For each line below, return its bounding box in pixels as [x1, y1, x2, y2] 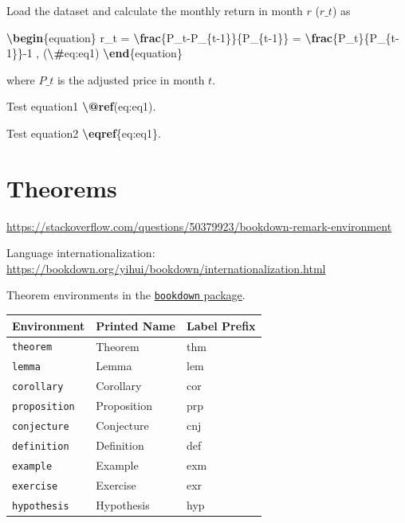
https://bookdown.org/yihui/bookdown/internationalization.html [6, 260, 326, 276]
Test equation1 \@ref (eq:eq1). [6, 98, 156, 115]
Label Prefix [187, 317, 256, 334]
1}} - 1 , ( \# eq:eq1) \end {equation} [6, 45, 183, 61]
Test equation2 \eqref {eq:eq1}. [6, 124, 161, 141]
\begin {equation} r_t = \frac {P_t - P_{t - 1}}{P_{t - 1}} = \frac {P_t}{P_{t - [6, 29, 399, 45]
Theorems [6, 171, 117, 204]
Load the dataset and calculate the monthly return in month [6, 2, 303, 18]
